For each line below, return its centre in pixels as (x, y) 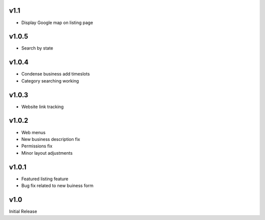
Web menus (34, 132)
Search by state (37, 48)
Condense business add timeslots (56, 74)
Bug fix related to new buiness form (57, 186)
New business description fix (51, 139)
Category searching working (50, 81)
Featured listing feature (45, 179)
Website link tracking (42, 107)
